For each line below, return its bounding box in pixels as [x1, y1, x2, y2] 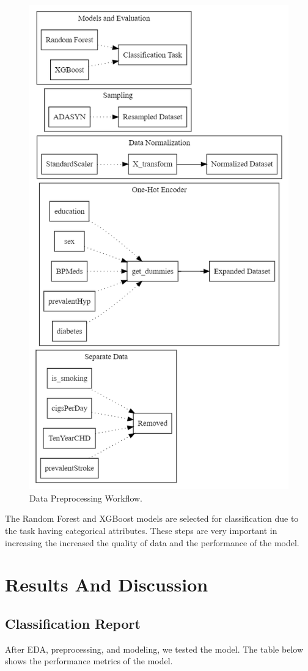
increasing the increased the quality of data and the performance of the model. [5, 536, 299, 549]
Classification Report [5, 614, 141, 633]
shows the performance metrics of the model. [5, 654, 173, 667]
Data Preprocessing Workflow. [29, 491, 143, 504]
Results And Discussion [5, 572, 208, 597]
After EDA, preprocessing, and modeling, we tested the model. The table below [5, 642, 303, 655]
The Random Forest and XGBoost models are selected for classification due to [5, 512, 299, 525]
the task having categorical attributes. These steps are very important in [5, 524, 277, 537]
